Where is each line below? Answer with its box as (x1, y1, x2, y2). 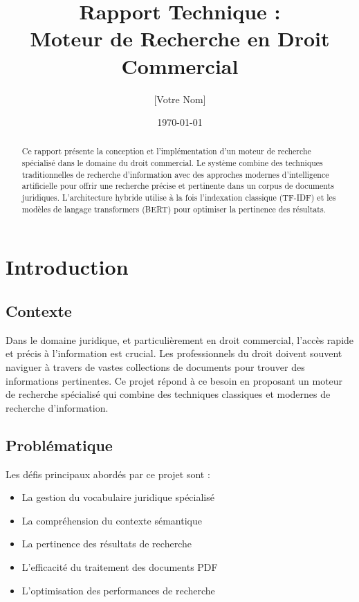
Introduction (6, 253, 129, 281)
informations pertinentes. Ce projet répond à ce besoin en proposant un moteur (6, 373, 343, 387)
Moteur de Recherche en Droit (30, 24, 330, 53)
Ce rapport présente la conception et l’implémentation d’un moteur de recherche (21, 145, 311, 157)
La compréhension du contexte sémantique (21, 513, 202, 527)
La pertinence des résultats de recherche (21, 536, 192, 551)
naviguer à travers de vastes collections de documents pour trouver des (6, 360, 305, 374)
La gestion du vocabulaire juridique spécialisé (21, 490, 214, 504)
